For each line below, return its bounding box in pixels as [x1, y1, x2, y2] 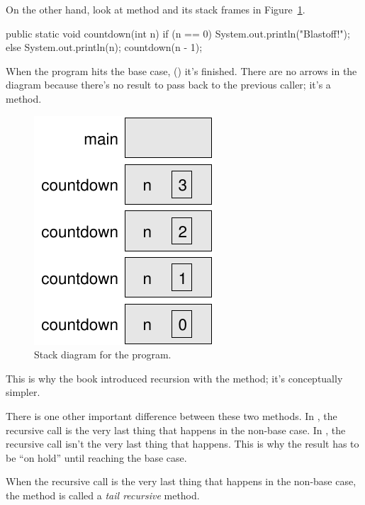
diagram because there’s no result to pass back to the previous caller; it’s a [6, 77, 331, 92]
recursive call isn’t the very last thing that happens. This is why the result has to [6, 436, 359, 451]
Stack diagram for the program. [34, 347, 172, 362]
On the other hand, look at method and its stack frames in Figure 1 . [6, 2, 305, 16]
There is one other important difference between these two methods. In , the [6, 408, 337, 423]
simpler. [6, 385, 40, 399]
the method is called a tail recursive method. [6, 487, 200, 502]
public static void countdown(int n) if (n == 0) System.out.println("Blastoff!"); [6, 25, 350, 40]
